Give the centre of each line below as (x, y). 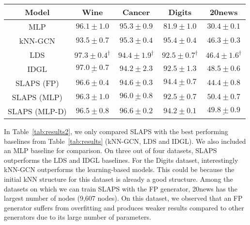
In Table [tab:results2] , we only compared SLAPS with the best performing (116, 131)
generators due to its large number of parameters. (78, 217)
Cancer (136, 12)
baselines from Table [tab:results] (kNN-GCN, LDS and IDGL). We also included (125, 141)
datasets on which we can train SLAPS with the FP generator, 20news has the (121, 188)
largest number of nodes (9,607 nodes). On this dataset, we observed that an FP (123, 198)
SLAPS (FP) (37, 83)
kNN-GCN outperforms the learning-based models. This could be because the (119, 169)
